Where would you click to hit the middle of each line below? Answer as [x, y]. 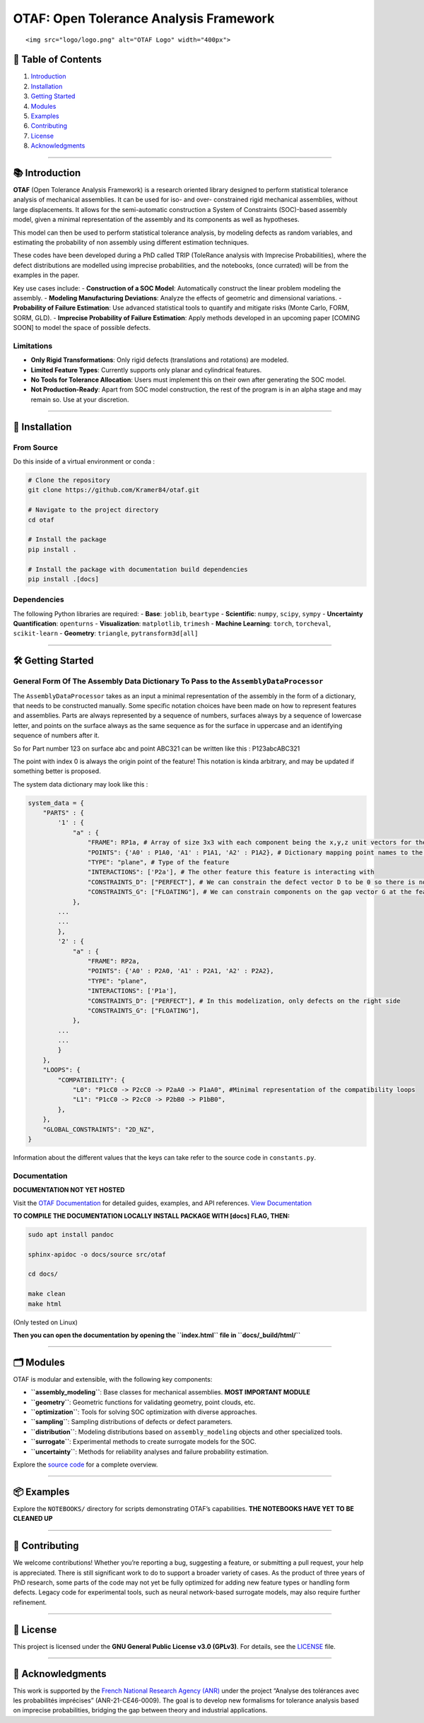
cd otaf [41, 520]
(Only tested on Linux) [45, 1322]
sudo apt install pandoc [71, 1234]
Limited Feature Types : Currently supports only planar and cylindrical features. [146, 370]
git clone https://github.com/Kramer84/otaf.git [114, 490]
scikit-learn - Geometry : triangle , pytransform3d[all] [106, 633]
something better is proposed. [57, 771]
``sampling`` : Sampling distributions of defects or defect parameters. [132, 1422]
